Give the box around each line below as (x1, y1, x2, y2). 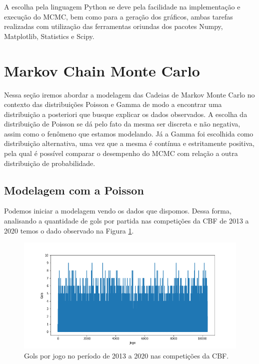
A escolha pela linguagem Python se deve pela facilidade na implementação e (4, 1, 240, 11)
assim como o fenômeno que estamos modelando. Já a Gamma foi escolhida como (4, 128, 253, 138)
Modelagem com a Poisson (4, 182, 144, 197)
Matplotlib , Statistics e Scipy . (4, 30, 94, 41)
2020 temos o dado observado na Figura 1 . (4, 225, 134, 235)
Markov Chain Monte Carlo (4, 60, 200, 80)
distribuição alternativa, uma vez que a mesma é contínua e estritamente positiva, (4, 138, 254, 148)
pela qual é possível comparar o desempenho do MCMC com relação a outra (4, 148, 238, 158)
